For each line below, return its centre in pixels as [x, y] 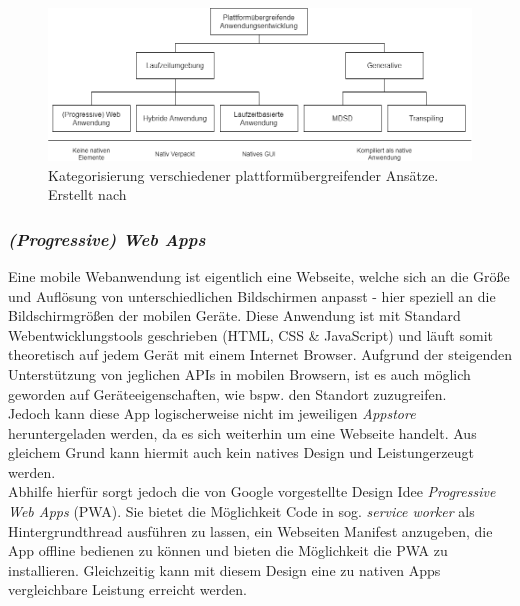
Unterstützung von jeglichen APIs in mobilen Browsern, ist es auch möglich [239, 373]
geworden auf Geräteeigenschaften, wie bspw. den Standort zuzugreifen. [227, 393]
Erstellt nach [87, 194]
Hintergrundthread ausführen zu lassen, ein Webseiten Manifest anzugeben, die [250, 530]
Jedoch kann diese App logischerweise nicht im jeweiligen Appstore [212, 413]
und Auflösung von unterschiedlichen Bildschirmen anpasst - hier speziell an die [252, 295]
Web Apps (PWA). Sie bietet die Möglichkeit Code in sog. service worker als [241, 511]
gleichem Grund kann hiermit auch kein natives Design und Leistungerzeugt [241, 452]
